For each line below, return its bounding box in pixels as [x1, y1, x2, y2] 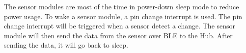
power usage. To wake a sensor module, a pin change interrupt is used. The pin [4, 11, 243, 21]
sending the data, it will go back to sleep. [4, 40, 128, 50]
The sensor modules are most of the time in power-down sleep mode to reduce [4, 1, 239, 11]
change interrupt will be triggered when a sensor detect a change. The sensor [4, 21, 236, 31]
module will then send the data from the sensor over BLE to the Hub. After [4, 30, 233, 40]
